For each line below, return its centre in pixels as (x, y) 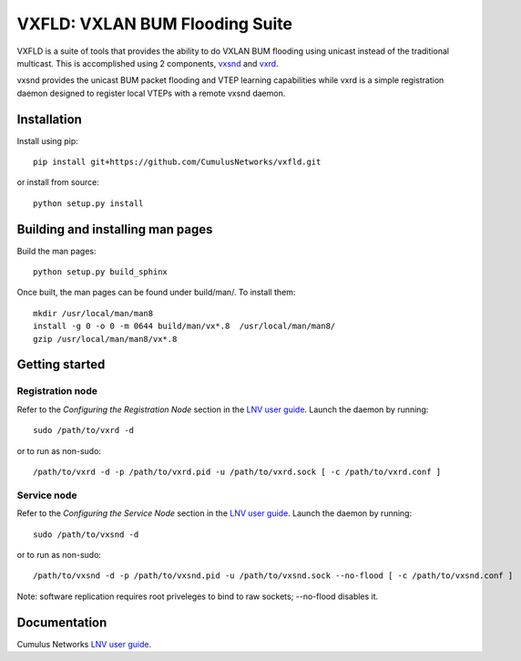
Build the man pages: (56, 251)
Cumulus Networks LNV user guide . (84, 644)
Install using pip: (48, 140)
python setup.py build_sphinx (101, 272)
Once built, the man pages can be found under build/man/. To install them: (156, 293)
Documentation (62, 622)
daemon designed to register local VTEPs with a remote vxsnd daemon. (151, 93)
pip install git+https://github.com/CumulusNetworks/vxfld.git (177, 162)
